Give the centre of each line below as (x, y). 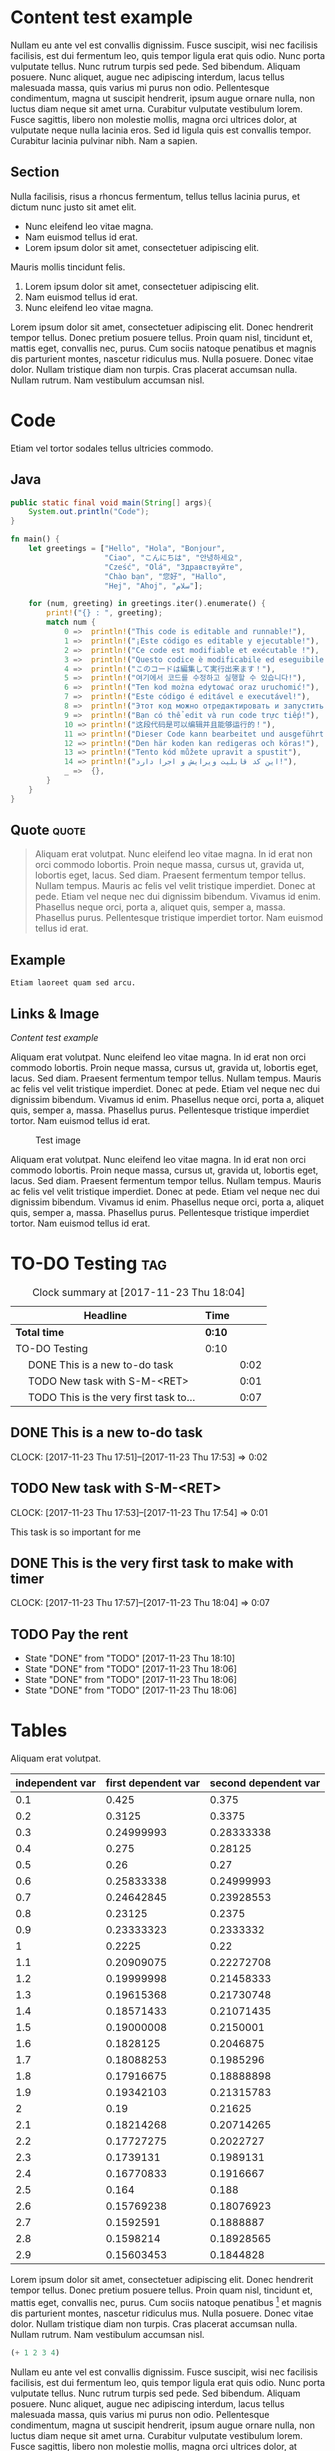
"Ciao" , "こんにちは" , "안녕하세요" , (173, 557)
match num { (71, 622)
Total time (40, 1332)
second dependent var (265, 1783)
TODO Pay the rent (69, 1634)
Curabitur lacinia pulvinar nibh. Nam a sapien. (104, 140)
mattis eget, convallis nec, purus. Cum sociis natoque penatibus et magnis (163, 348)
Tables (39, 1730)
